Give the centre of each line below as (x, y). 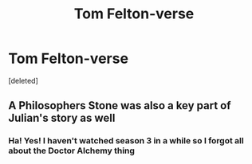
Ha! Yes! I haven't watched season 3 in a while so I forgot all (126, 141)
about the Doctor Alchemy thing (72, 150)
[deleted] (23, 80)
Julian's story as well (62, 118)
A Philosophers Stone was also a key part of (120, 105)
